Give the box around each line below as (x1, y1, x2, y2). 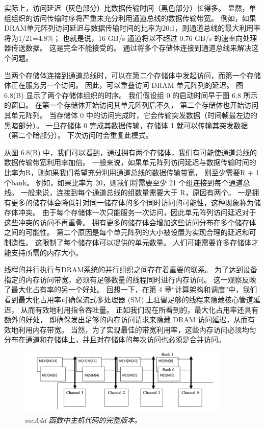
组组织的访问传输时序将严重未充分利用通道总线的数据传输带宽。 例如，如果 (4, 12, 256, 23)
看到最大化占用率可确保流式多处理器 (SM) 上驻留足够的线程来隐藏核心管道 (4, 294, 253, 305)
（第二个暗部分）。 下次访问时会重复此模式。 (4, 130, 153, 140)
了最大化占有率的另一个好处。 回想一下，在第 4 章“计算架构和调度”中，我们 (4, 284, 257, 295)
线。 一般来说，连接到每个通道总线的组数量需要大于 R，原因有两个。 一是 (4, 187, 252, 198)
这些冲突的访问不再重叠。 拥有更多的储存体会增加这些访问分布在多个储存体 (4, 217, 256, 227)
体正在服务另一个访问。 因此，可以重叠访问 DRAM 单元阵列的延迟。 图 (4, 80, 243, 90)
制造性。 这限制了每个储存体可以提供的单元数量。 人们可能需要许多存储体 (4, 237, 252, 248)
